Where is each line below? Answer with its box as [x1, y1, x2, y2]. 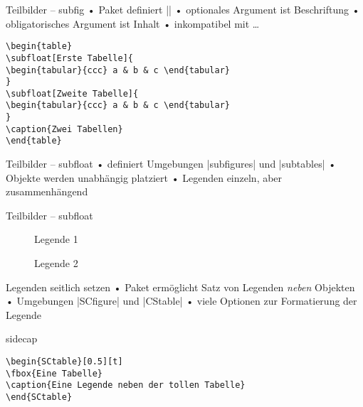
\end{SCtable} [6, 392, 73, 402]
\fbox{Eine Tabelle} [6, 368, 103, 379]
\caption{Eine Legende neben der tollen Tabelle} [6, 380, 246, 391]
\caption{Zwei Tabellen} [6, 124, 123, 134]
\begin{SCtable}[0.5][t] [6, 357, 123, 367]
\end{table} [6, 136, 62, 146]
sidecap [6, 331, 38, 346]
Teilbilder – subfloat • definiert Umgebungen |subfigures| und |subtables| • [6, 156, 337, 171]
